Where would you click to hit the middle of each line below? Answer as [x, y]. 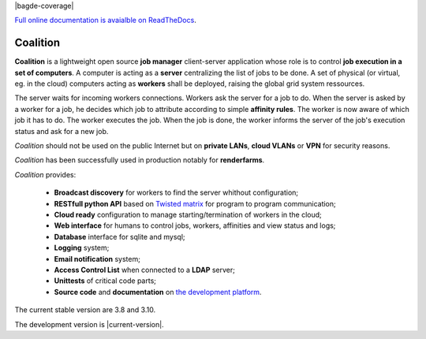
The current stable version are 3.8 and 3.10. [85, 310]
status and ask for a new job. [62, 131]
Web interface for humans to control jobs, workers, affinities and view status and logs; [195, 225]
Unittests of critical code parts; [105, 281]
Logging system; [82, 248]
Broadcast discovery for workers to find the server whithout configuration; [176, 192]
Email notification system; [97, 259]
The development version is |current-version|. [90, 324]
